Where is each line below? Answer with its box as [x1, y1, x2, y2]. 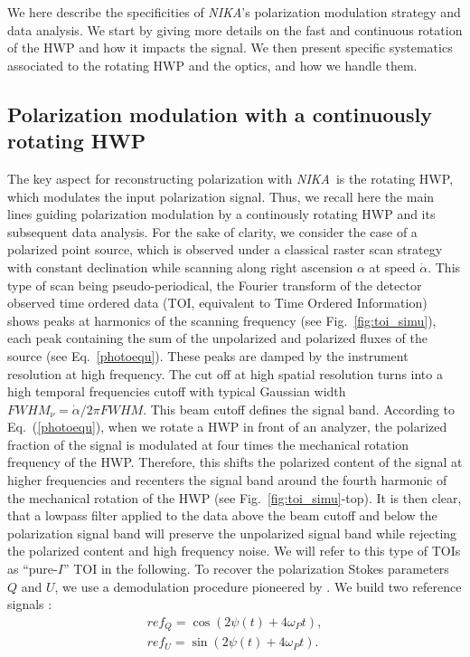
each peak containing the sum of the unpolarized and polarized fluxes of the [7, 328, 428, 348]
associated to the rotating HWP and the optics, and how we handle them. [7, 55, 418, 74]
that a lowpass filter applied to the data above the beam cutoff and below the [7, 506, 437, 525]
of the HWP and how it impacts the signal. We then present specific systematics [7, 38, 453, 57]
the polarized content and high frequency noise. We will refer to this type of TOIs [7, 541, 461, 560]
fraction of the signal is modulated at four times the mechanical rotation [7, 434, 409, 453]
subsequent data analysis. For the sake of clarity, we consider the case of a [7, 222, 418, 241]
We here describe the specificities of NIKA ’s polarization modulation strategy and [7, 3, 461, 21]
